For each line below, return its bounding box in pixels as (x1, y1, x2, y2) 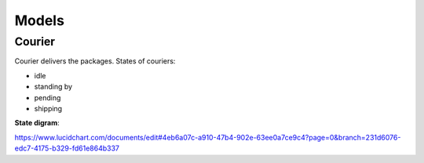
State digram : (14, 118, 60, 128)
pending (34, 92, 61, 102)
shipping (34, 103, 63, 113)
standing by (34, 82, 73, 92)
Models (14, 12, 64, 29)
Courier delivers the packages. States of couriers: (14, 56, 176, 66)
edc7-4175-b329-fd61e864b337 (14, 143, 120, 153)
